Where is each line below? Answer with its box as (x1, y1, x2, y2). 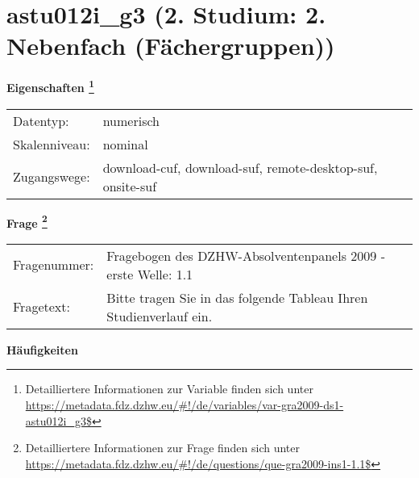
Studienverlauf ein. (106, 306, 213, 325)
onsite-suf (102, 176, 157, 195)
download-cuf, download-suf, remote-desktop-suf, (102, 157, 378, 177)
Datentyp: (13, 111, 69, 130)
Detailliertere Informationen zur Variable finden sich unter (25, 380, 313, 397)
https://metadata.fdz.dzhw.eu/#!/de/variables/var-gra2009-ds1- (25, 396, 344, 413)
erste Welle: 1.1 (106, 264, 193, 283)
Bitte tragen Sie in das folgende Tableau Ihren (106, 287, 368, 307)
